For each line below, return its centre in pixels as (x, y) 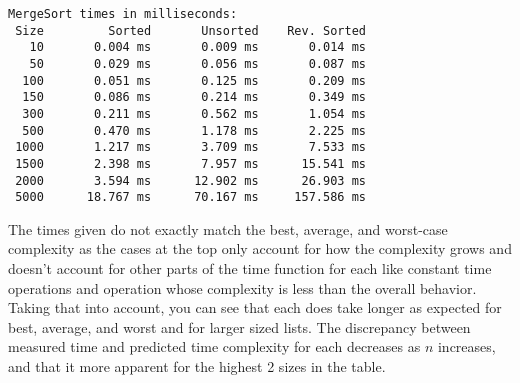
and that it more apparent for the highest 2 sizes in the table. (197, 366)
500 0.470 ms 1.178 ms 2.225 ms (194, 130)
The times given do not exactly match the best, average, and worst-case (228, 228)
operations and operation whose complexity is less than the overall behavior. (242, 287)
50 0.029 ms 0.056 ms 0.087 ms (197, 63)
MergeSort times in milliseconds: (123, 14)
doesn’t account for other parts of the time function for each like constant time (250, 268)
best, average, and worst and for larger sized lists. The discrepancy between (239, 326)
